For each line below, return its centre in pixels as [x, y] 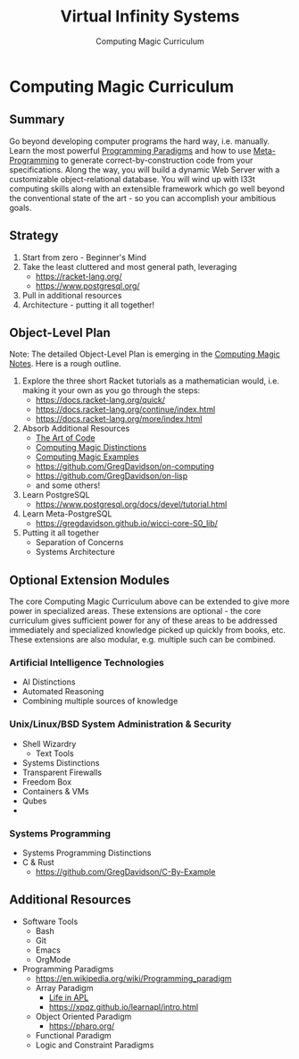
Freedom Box [47, 782]
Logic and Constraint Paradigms [95, 1045]
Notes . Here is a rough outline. [66, 364]
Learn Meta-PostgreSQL [67, 514]
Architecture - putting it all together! [88, 305]
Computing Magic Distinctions [91, 448]
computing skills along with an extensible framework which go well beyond [147, 189]
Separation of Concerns [79, 542]
